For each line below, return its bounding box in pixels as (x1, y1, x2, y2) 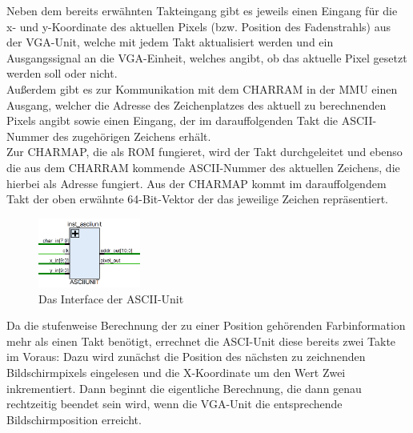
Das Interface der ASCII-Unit (38, 290, 184, 307)
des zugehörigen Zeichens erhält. (52, 127, 211, 144)
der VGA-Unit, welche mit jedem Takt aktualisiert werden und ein (6, 34, 334, 50)
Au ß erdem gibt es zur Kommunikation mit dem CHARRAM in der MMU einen (6, 80, 398, 97)
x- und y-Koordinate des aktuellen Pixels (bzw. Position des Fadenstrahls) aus (6, 18, 391, 34)
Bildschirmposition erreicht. (6, 411, 142, 427)
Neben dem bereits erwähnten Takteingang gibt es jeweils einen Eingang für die (6, 2, 398, 18)
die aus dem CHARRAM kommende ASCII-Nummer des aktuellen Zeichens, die (6, 158, 400, 175)
